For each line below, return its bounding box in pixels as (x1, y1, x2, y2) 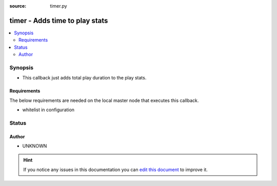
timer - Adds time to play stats (9, 16, 108, 25)
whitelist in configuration (22, 107, 74, 113)
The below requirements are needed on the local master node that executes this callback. (9, 97, 199, 104)
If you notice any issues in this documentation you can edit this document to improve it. (23, 167, 208, 173)
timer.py (50, 3, 67, 9)
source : (9, 3, 27, 9)
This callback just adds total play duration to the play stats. (22, 75, 147, 81)
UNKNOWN (22, 142, 47, 149)
